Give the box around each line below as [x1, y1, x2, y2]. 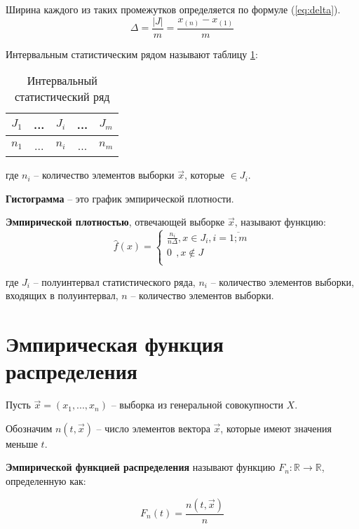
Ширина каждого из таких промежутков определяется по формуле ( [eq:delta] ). [6, 2, 341, 16]
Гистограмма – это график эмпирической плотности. [6, 191, 234, 205]
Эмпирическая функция [6, 329, 224, 358]
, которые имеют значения [220, 420, 332, 435]
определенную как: [6, 473, 86, 488]
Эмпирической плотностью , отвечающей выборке [6, 214, 225, 229]
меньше [6, 436, 38, 451]
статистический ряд [14, 88, 110, 105]
